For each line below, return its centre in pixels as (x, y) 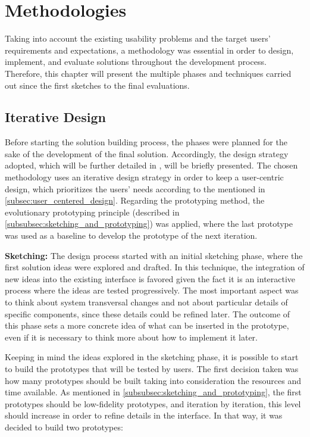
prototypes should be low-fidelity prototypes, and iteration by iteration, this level (153, 403)
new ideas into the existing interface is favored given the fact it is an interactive (150, 278)
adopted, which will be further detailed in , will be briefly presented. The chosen (151, 165)
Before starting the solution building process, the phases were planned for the (146, 142)
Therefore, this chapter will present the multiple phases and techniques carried (148, 73)
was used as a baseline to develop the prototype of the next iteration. (131, 235)
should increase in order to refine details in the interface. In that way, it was (144, 415)
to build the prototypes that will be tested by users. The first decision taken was (152, 368)
